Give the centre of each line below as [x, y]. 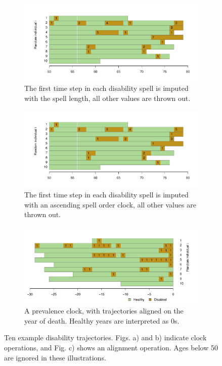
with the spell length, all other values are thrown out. [107, 98]
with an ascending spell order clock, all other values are [110, 204]
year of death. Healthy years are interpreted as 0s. [102, 320]
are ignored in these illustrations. [55, 357]
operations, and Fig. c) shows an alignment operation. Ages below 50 [111, 348]
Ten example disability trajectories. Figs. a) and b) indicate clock [105, 337]
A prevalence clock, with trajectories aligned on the [104, 311]
